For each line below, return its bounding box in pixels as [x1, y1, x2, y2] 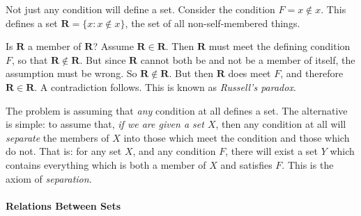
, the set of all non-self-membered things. [125, 15, 300, 30]
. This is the [282, 157, 334, 172]
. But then [169, 66, 214, 81]
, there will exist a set [225, 144, 318, 158]
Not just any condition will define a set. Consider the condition [6, 2, 275, 16]
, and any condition [132, 144, 216, 158]
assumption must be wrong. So [6, 66, 137, 81]
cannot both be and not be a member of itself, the [140, 52, 355, 67]
